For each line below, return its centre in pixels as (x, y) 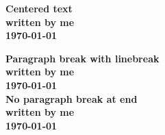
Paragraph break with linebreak (82, 58)
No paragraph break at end (72, 98)
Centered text (39, 8)
